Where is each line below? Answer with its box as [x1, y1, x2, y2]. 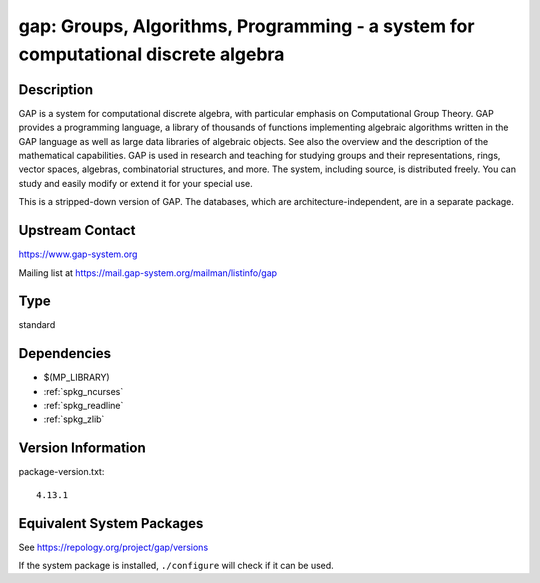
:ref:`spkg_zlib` [43, 413, 105, 425]
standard [18, 319, 56, 331]
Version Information [18, 440, 146, 457]
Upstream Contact [18, 222, 136, 239]
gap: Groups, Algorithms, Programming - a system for [18, 15, 475, 37]
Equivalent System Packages [18, 515, 204, 532]
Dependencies [18, 345, 112, 362]
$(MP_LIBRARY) [43, 371, 110, 384]
